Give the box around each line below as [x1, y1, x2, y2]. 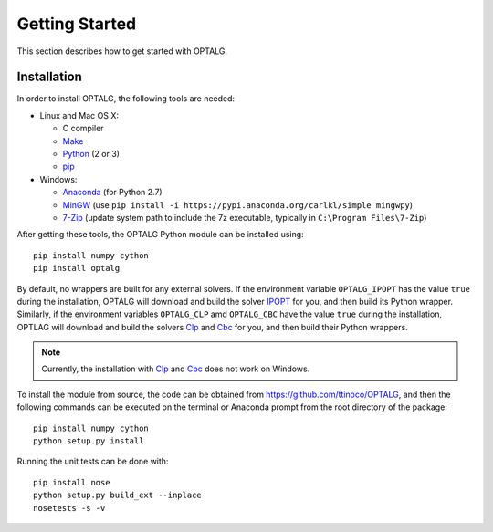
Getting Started [16, 14, 137, 34]
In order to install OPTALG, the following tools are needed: [16, 93, 236, 104]
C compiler [62, 123, 104, 134]
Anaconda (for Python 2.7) [62, 187, 163, 198]
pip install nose [33, 477, 110, 487]
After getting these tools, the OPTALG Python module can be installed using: [16, 229, 305, 240]
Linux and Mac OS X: [39, 110, 119, 120]
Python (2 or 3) [62, 149, 121, 160]
